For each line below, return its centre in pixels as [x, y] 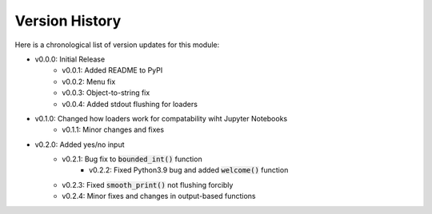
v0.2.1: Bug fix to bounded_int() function [132, 159]
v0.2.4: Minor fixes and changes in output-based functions [159, 196]
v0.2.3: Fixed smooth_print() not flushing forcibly [148, 184]
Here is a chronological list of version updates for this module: [117, 45]
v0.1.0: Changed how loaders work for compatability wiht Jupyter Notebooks [161, 118]
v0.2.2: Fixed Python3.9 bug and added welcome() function [189, 170]
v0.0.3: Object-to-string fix [106, 93]
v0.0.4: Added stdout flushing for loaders [130, 104]
